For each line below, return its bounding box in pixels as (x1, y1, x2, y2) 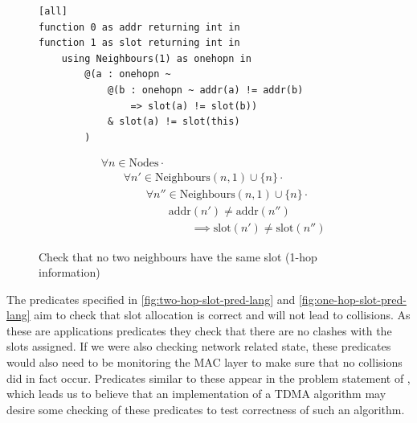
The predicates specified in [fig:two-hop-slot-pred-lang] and (6, 290, 296, 307)
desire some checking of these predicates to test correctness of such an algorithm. (6, 400, 405, 417)
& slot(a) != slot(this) (107, 116, 240, 128)
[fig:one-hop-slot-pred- (298, 290, 407, 307)
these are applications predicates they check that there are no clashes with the (6, 322, 392, 339)
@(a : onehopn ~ (84, 68, 171, 80)
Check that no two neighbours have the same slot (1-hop (39, 248, 317, 265)
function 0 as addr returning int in (39, 21, 240, 33)
